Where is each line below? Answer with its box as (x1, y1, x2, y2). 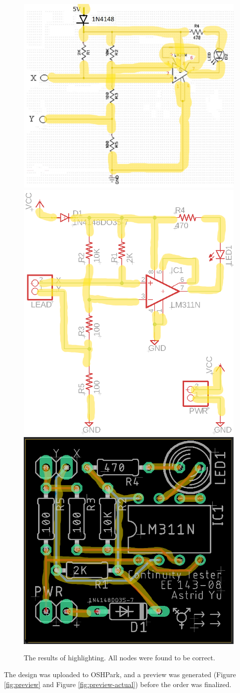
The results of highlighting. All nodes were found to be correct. (24, 652, 215, 663)
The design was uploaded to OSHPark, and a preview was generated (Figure (4, 669, 236, 680)
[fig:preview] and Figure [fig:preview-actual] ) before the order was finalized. (4, 679, 232, 689)
